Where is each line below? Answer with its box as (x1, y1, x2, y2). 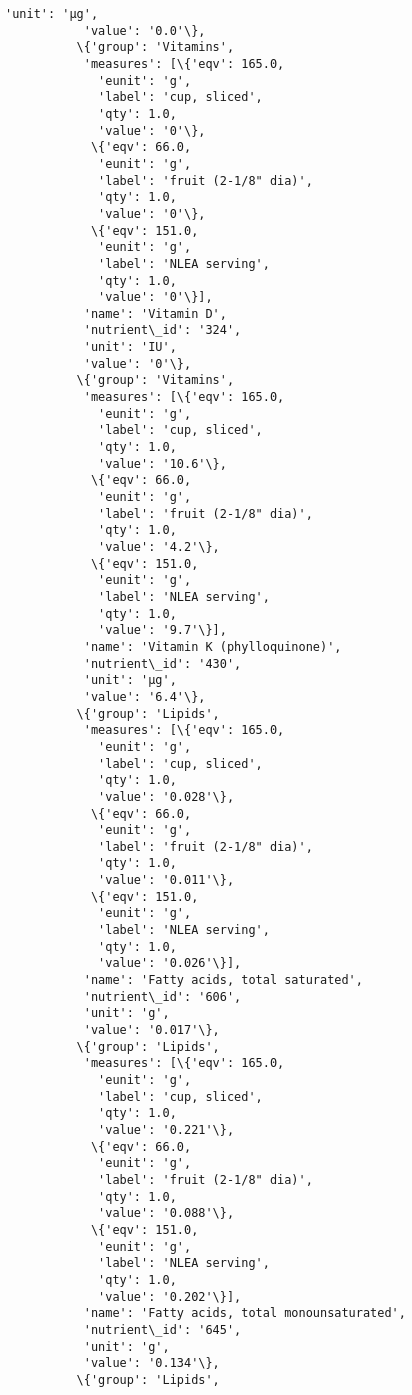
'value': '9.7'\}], (98, 623, 227, 638)
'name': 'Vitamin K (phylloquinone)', (83, 639, 342, 654)
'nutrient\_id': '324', (83, 323, 242, 338)
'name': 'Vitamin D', (83, 306, 227, 321)
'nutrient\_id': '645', (83, 1322, 242, 1337)
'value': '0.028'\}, (98, 789, 235, 804)
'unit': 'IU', (83, 340, 177, 355)
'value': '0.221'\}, (98, 1122, 235, 1137)
